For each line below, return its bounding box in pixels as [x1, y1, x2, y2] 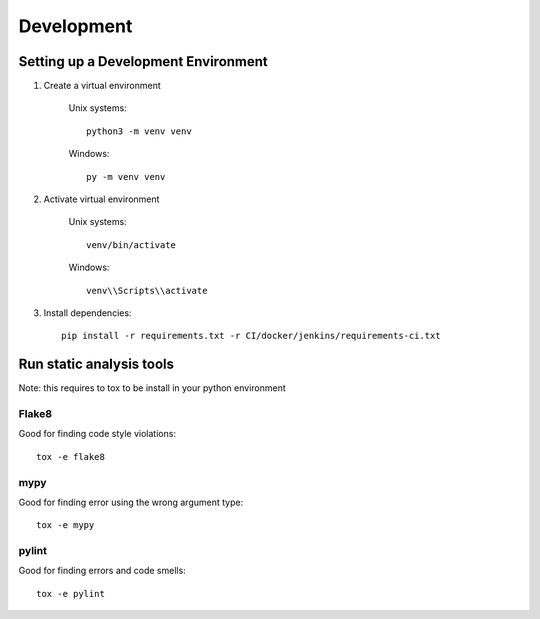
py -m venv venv [86, 171, 166, 182]
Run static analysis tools [18, 356, 175, 373]
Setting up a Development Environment [18, 53, 269, 70]
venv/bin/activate [86, 239, 177, 250]
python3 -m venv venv [86, 125, 192, 137]
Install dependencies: [43, 306, 132, 319]
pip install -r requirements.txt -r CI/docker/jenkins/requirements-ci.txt [61, 330, 441, 342]
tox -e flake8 [36, 451, 105, 462]
